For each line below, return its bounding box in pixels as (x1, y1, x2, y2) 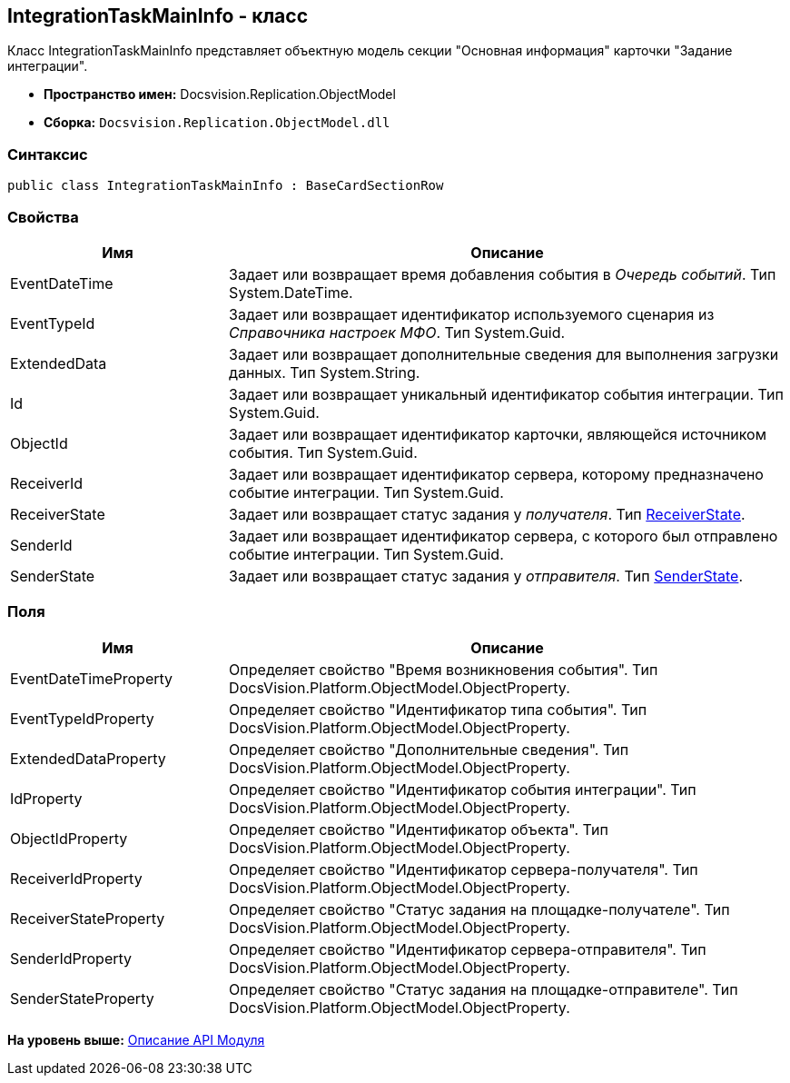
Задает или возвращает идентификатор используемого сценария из (229, 304, 715, 323)
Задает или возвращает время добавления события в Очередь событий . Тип (229, 264, 776, 283)
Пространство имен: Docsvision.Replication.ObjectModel (44, 86, 396, 103)
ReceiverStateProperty (10, 909, 165, 928)
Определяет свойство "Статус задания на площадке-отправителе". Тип (229, 979, 738, 999)
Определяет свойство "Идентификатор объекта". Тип (229, 820, 608, 839)
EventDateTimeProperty (10, 669, 173, 688)
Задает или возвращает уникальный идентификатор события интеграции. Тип (229, 384, 784, 403)
